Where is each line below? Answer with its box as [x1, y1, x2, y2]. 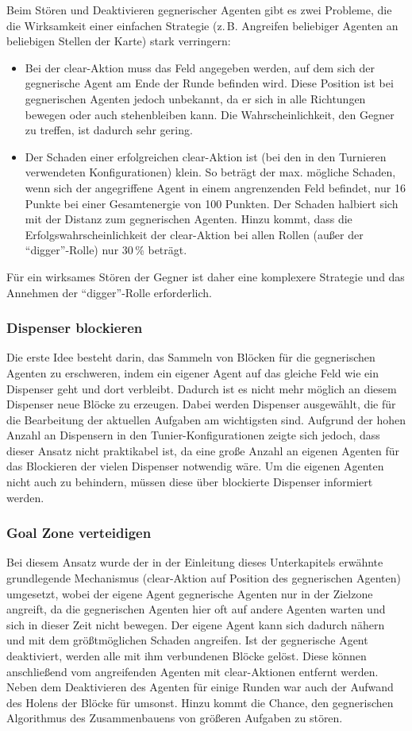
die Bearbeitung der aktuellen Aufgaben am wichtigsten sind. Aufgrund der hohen [6, 411, 406, 427]
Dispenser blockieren [6, 318, 143, 338]
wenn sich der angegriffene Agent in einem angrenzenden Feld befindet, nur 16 [25, 179, 406, 195]
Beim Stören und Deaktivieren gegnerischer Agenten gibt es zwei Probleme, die [6, 2, 392, 17]
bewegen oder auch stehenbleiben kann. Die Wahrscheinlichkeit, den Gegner [25, 106, 395, 122]
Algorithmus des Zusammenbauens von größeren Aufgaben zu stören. [6, 710, 343, 726]
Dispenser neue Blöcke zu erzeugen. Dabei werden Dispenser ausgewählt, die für [6, 396, 396, 412]
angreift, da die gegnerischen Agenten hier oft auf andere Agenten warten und [6, 601, 386, 617]
